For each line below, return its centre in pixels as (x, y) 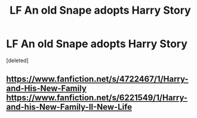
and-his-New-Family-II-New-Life (69, 107)
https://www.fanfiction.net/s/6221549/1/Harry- (97, 98)
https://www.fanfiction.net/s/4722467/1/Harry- (98, 79)
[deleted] (17, 60)
